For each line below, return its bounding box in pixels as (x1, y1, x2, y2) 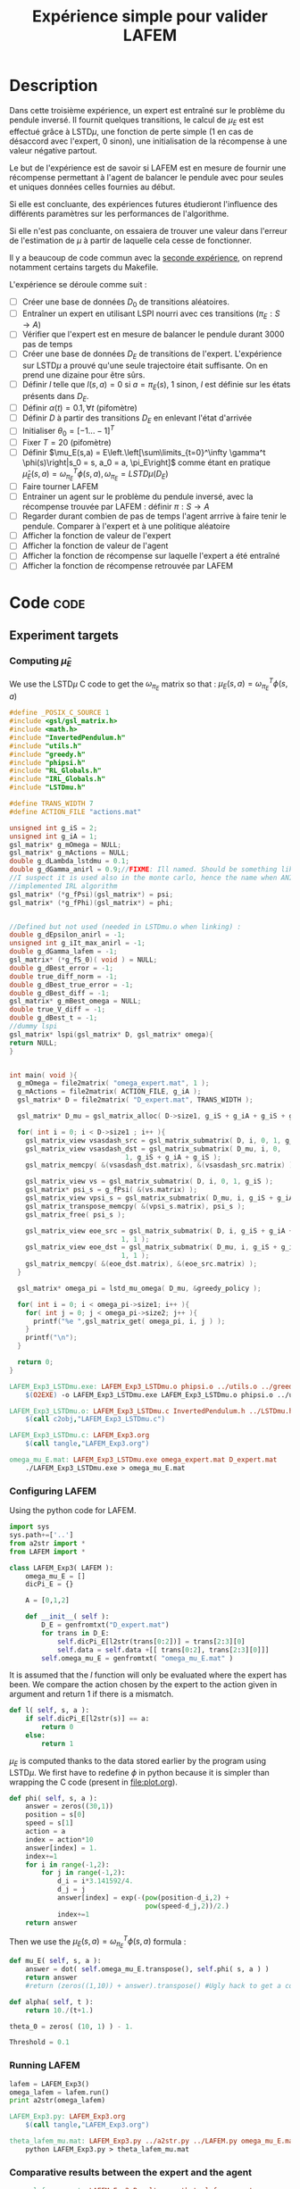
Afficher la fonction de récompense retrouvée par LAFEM (21, 561, 234, 571)
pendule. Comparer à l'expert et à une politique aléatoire (21, 520, 230, 532)
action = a (25, 1827, 66, 1836)
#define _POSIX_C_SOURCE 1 (9, 708, 110, 718)
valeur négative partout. (9, 145, 98, 155)
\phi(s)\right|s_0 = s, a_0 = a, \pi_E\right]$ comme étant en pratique (21, 457, 271, 468)
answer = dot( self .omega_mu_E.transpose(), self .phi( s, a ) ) (25, 1965, 270, 1974)
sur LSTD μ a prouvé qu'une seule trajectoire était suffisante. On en (21, 360, 269, 371)
